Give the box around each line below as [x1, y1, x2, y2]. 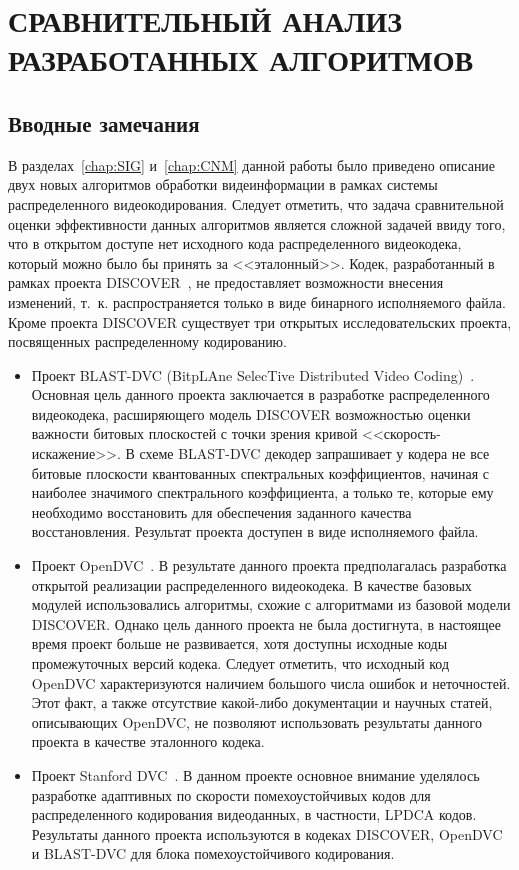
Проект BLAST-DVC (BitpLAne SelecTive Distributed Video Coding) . [31, 364, 475, 385]
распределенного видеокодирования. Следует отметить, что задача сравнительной [8, 193, 504, 214]
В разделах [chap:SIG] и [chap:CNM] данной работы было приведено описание [8, 154, 496, 175]
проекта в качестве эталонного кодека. [31, 731, 265, 752]
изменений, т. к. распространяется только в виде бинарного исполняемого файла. [8, 291, 506, 312]
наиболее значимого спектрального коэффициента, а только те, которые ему [31, 482, 494, 503]
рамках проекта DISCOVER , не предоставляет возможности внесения [8, 272, 444, 293]
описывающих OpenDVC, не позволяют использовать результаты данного [31, 711, 482, 732]
